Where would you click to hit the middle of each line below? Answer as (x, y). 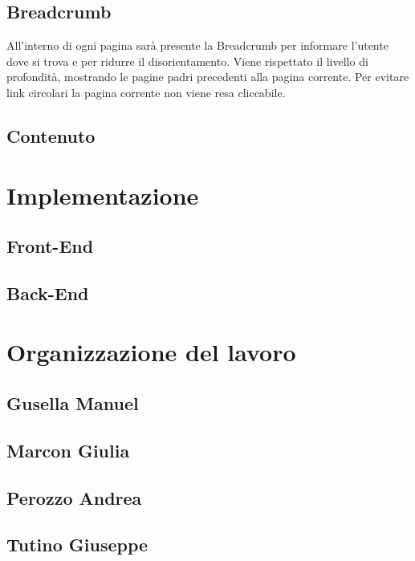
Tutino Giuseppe (77, 545)
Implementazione (103, 195)
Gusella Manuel (73, 403)
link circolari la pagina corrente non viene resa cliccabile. (146, 92)
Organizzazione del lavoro (151, 352)
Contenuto (51, 135)
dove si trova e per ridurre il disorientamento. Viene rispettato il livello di (187, 61)
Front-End (50, 246)
